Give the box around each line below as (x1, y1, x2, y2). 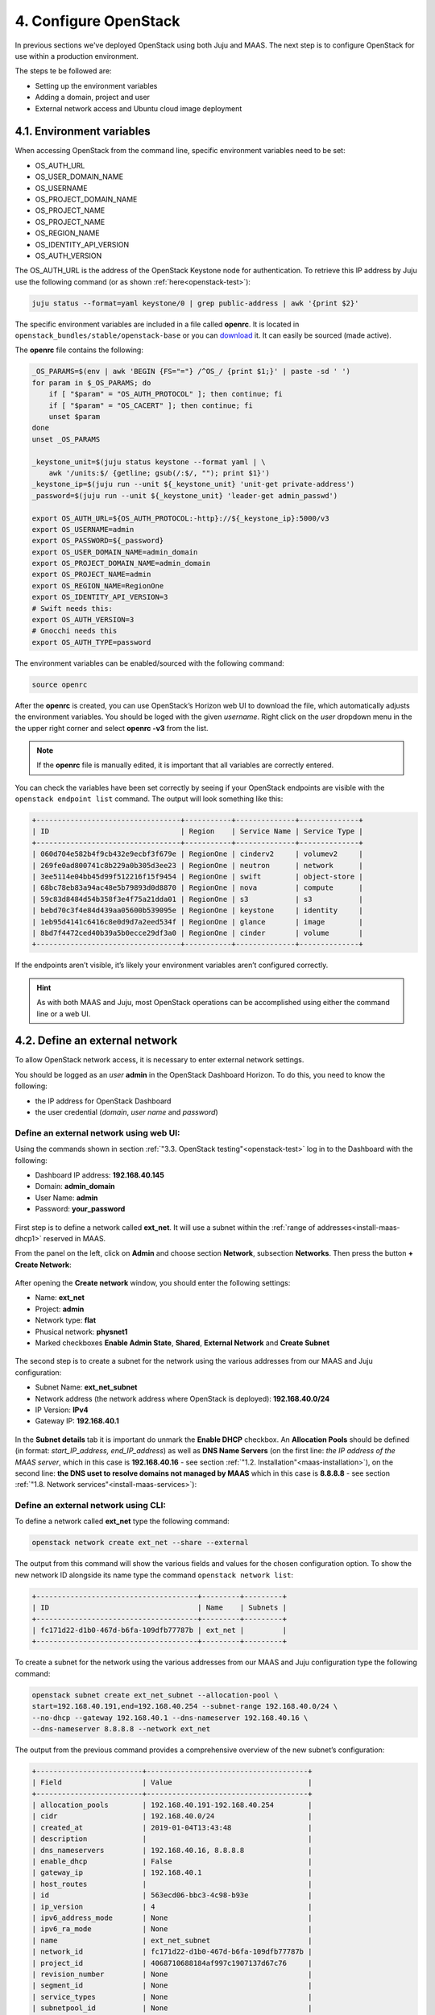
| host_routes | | (31, 1879, 313, 1888)
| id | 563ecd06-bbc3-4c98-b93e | (31, 1891, 313, 1900)
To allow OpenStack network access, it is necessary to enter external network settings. (14, 1055, 304, 1065)
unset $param (48, 412, 101, 421)
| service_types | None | (31, 1992, 313, 2001)
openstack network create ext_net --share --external (31, 1538, 249, 1548)
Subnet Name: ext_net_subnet (35, 1382, 138, 1392)
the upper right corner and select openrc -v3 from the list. (14, 723, 209, 733)
